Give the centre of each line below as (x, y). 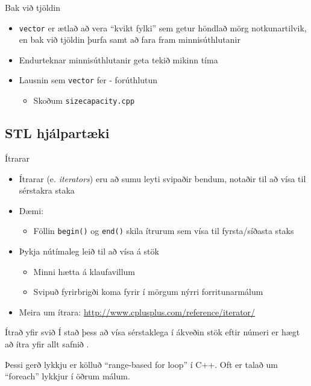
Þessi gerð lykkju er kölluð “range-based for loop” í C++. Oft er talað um (141, 364)
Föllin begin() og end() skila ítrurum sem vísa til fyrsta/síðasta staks (164, 231)
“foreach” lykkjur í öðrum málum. (68, 376)
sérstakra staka (47, 190)
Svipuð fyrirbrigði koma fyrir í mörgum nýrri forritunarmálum (148, 292)
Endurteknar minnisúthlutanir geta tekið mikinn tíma (118, 59)
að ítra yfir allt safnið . (47, 343)
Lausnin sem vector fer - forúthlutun (88, 80)
